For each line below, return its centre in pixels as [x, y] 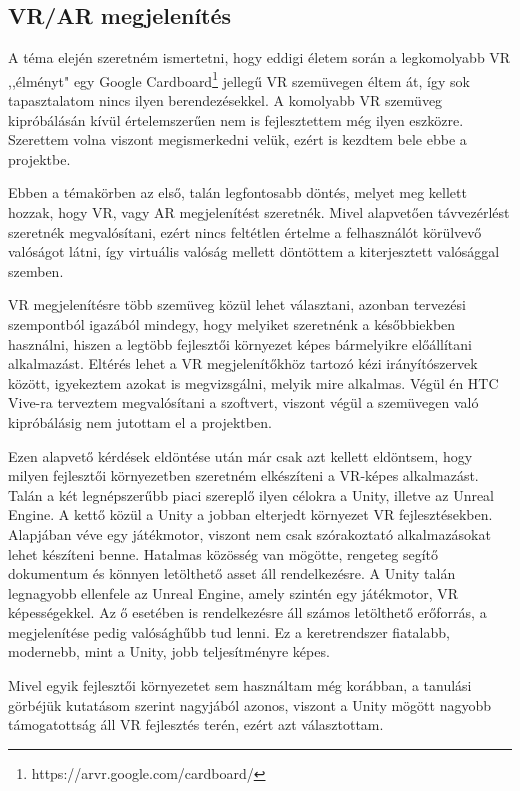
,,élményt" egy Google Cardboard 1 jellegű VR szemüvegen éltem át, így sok [239, 79]
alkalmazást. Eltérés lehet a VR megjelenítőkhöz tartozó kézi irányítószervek [243, 363]
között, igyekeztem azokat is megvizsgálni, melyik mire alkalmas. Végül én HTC [253, 382]
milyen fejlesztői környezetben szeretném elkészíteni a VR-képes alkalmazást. [243, 475]
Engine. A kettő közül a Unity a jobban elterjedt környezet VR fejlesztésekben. [250, 514]
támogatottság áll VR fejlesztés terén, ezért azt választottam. [196, 724]
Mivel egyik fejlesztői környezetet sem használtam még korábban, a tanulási [240, 685]
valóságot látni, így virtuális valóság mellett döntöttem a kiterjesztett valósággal [254, 251]
